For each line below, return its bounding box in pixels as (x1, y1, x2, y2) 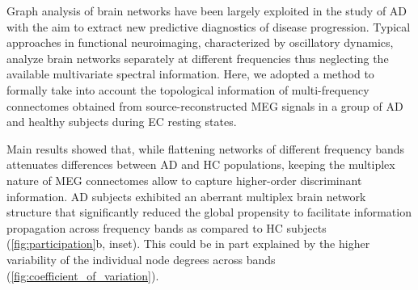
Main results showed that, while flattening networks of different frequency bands (6, 140, 405, 157)
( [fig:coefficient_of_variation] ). (6, 267, 159, 284)
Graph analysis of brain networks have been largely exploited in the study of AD (6, 2, 407, 19)
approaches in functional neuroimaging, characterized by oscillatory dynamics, (6, 34, 394, 51)
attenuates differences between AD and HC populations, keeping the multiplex (6, 156, 395, 173)
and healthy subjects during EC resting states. (6, 113, 237, 130)
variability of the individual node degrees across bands (6, 250, 276, 267)
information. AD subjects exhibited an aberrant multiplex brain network (6, 187, 366, 204)
